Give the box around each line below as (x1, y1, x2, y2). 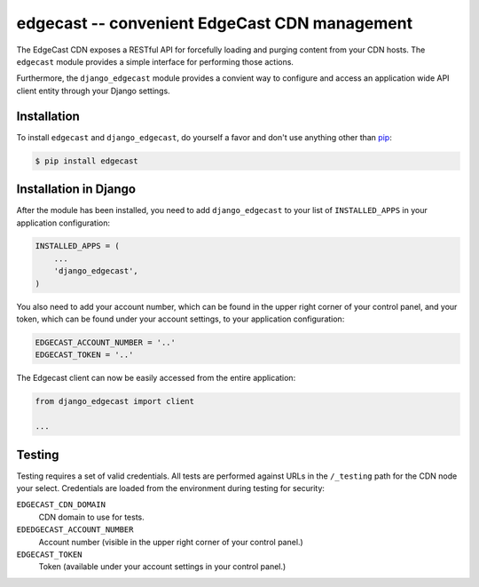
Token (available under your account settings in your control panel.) (38, 561, 287, 572)
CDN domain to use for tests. (38, 512, 145, 522)
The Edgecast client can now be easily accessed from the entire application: (16, 373, 296, 384)
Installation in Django (16, 182, 137, 197)
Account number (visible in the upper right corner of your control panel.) (38, 536, 303, 547)
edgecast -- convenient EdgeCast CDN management (16, 13, 412, 33)
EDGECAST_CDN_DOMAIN (16, 500, 106, 510)
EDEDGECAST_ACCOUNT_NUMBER (16, 525, 134, 535)
